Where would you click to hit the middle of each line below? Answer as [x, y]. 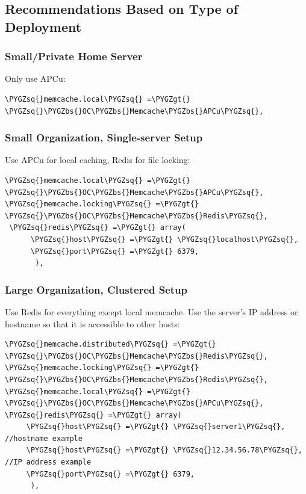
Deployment [43, 26]
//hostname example [44, 438]
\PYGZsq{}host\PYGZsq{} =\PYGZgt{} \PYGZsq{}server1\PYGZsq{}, [156, 427]
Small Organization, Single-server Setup [104, 137]
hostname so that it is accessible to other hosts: [92, 323]
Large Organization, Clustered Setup [96, 289]
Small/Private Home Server [74, 56]
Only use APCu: [35, 79]
